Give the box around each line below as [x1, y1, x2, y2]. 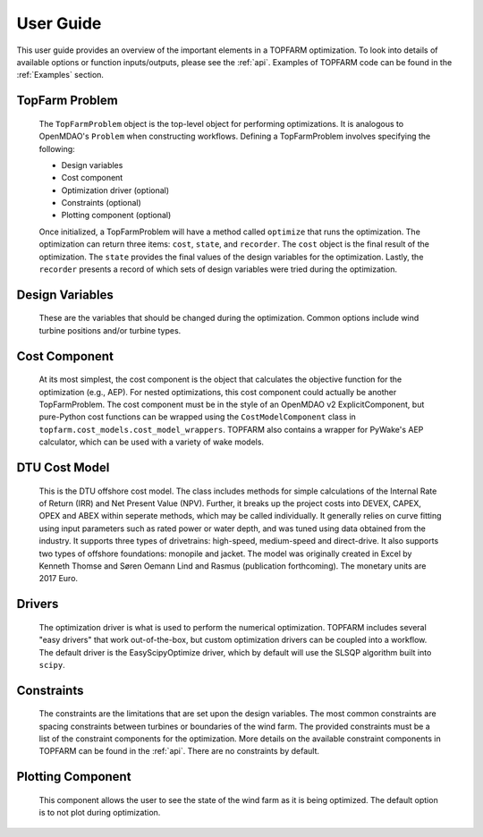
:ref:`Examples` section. [16, 70, 105, 80]
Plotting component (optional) [61, 210, 172, 221]
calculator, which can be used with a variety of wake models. [38, 436, 264, 447]
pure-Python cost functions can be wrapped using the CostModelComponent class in [38, 411, 357, 422]
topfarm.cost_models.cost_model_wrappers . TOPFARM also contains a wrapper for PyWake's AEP [38, 424, 424, 435]
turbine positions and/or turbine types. [38, 325, 182, 335]
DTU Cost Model [16, 461, 110, 475]
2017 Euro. [38, 573, 79, 584]
